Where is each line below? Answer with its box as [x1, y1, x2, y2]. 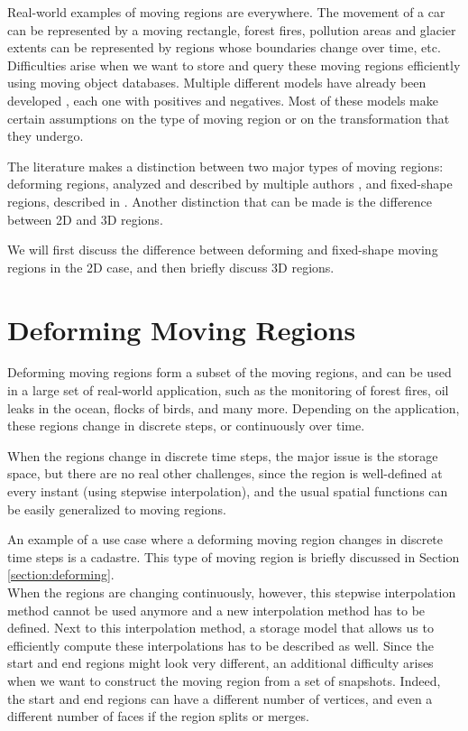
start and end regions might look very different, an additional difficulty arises [7, 653, 434, 672]
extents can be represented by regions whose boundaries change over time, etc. [7, 38, 441, 57]
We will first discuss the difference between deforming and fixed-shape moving [7, 240, 438, 259]
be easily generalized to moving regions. [7, 499, 226, 518]
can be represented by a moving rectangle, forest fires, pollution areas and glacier [7, 20, 456, 39]
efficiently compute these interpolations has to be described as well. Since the [7, 635, 434, 654]
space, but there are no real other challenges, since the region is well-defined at [7, 464, 443, 483]
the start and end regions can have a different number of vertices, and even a [7, 689, 433, 708]
